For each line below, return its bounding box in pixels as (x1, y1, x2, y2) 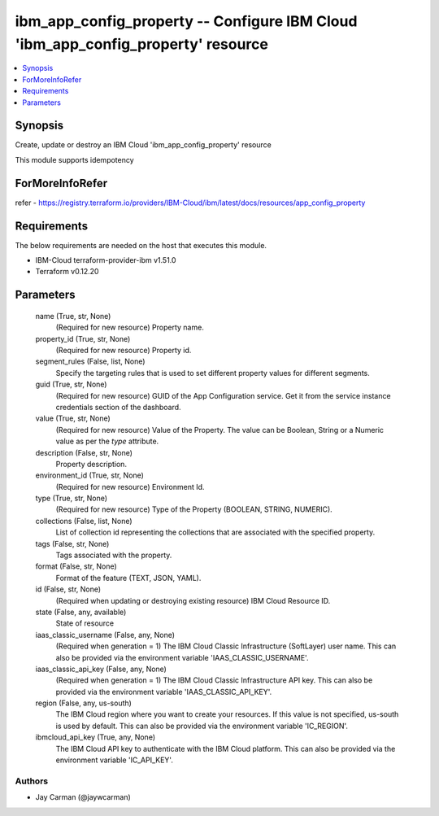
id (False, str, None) (35, 584, 102, 594)
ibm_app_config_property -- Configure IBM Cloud (15, 12, 358, 30)
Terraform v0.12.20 (35, 267, 99, 277)
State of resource (55, 618, 115, 628)
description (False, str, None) (35, 447, 133, 457)
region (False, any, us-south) (35, 698, 132, 708)
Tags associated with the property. (55, 550, 172, 561)
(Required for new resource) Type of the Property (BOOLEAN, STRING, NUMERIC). (55, 504, 333, 514)
